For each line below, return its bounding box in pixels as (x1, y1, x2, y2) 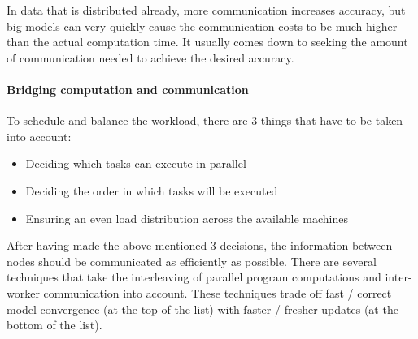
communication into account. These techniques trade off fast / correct (43, 284, 392, 301)
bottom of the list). (7, 316, 102, 333)
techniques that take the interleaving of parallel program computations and (7, 268, 381, 285)
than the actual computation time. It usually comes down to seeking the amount (7, 33, 408, 50)
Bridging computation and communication (7, 80, 249, 97)
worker (7, 284, 40, 301)
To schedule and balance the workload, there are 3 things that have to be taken (7, 112, 403, 129)
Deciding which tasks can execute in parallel (25, 155, 246, 172)
